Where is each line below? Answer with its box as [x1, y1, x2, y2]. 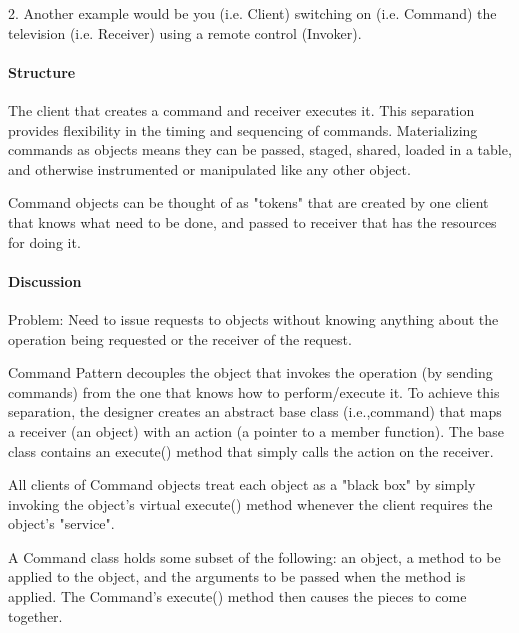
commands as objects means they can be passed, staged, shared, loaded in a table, [8, 139, 512, 160]
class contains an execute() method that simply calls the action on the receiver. [8, 440, 494, 461]
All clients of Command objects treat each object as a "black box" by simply [8, 474, 476, 495]
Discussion [8, 270, 82, 291]
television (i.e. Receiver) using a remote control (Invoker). [8, 22, 362, 43]
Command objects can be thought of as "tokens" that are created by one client [8, 192, 489, 213]
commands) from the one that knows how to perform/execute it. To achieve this [8, 381, 500, 402]
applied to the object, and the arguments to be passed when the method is [8, 566, 466, 587]
